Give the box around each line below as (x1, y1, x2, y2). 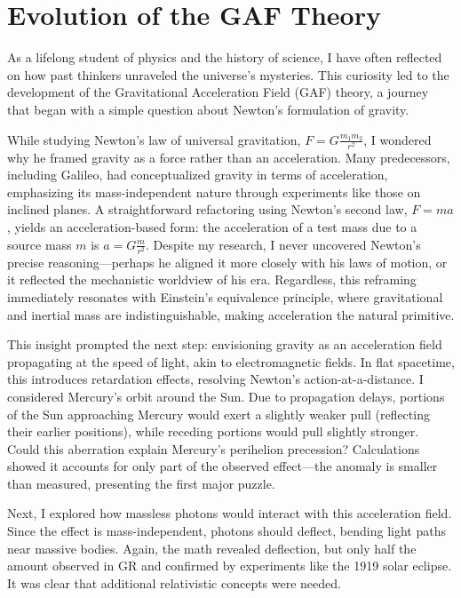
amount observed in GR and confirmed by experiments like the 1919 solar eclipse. (7, 556, 452, 575)
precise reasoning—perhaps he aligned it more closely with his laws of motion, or (7, 252, 448, 271)
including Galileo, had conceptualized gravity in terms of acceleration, (7, 165, 388, 184)
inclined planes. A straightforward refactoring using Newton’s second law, (7, 200, 408, 219)
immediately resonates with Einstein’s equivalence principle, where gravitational (7, 287, 443, 306)
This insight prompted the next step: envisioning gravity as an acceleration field (7, 335, 442, 354)
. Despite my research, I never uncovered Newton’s (145, 235, 421, 253)
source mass (7, 235, 72, 253)
